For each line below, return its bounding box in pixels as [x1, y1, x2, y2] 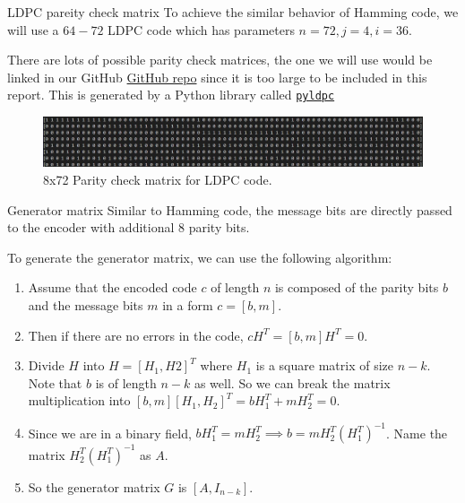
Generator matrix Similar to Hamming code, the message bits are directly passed [7, 200, 452, 219]
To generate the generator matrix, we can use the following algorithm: [7, 247, 392, 266]
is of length [95, 373, 157, 392]
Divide [28, 356, 65, 375]
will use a [7, 20, 59, 39]
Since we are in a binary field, [28, 423, 192, 442]
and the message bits [28, 295, 143, 314]
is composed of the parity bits [274, 278, 439, 297]
